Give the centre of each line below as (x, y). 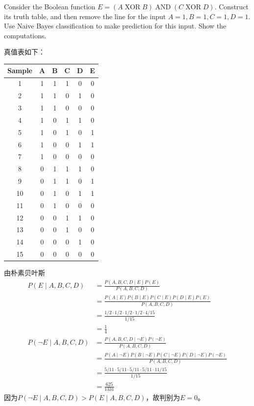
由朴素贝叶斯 (24, 273)
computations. (25, 35)
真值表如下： (24, 52)
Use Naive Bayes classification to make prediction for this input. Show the (115, 26)
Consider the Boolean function (50, 6)
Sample (20, 70)
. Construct (231, 6)
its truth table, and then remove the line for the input (85, 16)
